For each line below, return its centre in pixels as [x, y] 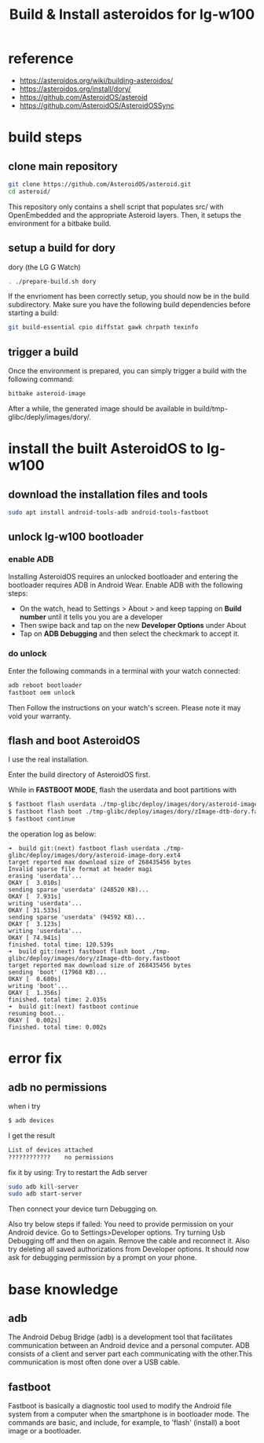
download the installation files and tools [108, 494]
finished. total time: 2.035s [58, 1000]
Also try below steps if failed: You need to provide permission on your [121, 1225]
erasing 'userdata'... [45, 876]
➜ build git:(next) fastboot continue [73, 1006]
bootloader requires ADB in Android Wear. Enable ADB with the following [126, 585]
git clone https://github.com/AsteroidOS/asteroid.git [100, 184]
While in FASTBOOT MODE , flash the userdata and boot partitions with [123, 790]
